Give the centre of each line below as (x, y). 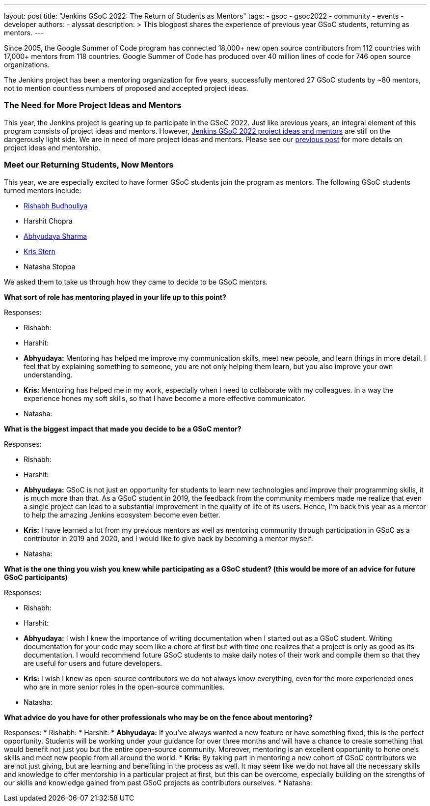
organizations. (27, 65)
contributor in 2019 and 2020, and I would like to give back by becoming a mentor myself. (168, 538)
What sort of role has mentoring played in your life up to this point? (115, 297)
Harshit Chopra (48, 221)
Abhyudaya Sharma (55, 236)
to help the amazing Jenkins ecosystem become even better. (122, 515)
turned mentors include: (43, 190)
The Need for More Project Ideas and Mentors (93, 105)
